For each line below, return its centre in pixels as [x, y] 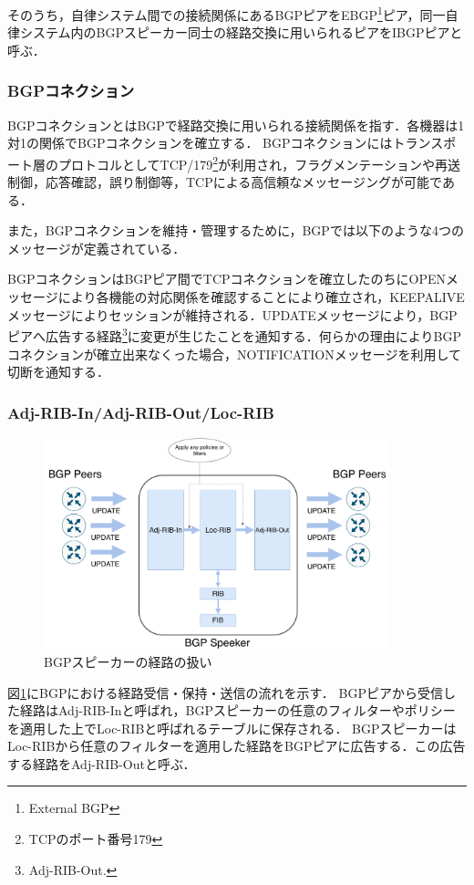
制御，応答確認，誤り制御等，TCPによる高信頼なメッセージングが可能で [225, 182]
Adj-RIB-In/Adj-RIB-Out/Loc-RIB [141, 412]
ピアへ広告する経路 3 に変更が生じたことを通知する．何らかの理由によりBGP [234, 334]
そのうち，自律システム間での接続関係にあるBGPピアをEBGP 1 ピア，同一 [227, 13]
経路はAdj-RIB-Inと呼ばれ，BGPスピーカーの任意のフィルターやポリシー [237, 710]
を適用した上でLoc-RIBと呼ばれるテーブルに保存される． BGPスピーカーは [232, 728]
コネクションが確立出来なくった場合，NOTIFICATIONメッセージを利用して [235, 354]
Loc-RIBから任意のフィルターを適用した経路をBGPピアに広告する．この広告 [237, 746]
